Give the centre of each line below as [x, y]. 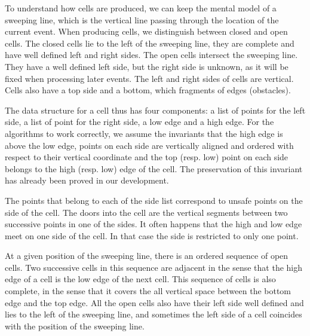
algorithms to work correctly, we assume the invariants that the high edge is [144, 133]
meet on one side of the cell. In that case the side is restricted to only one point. [152, 235]
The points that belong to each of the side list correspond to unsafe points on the [154, 200]
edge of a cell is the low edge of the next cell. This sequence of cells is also [140, 279]
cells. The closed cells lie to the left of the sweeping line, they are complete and [150, 43]
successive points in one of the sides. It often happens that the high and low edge [154, 224]
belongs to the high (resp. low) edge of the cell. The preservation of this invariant [154, 168]
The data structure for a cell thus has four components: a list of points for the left [155, 110]
